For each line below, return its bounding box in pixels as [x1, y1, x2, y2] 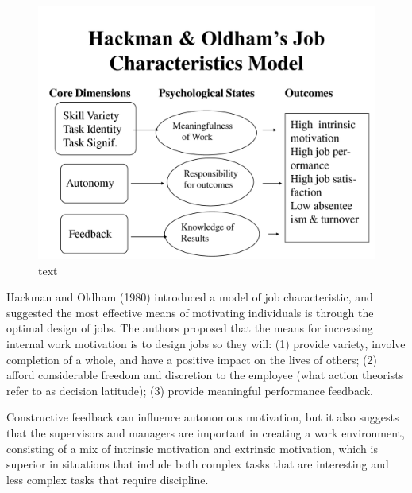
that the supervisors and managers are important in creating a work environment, [6, 424, 405, 441]
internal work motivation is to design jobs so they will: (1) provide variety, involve [6, 335, 406, 351]
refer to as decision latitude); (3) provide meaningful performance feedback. [6, 382, 373, 398]
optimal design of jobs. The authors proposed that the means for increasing [6, 320, 373, 336]
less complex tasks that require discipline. [6, 471, 209, 487]
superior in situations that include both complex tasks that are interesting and [6, 456, 389, 472]
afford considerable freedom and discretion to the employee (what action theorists [6, 367, 404, 383]
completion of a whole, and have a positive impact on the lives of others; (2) [6, 351, 377, 367]
